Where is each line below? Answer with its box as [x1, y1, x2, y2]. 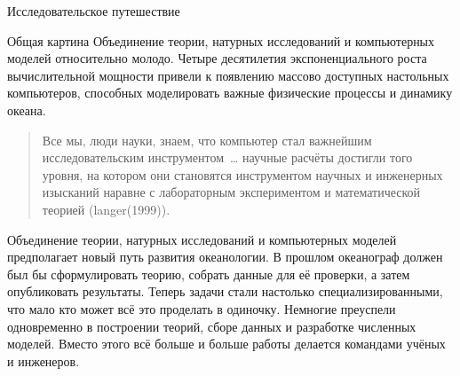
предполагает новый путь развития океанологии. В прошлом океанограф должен [7, 247, 443, 266]
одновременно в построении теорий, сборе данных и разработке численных [7, 317, 416, 335]
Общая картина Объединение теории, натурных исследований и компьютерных [7, 31, 435, 50]
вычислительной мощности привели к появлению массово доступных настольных [7, 66, 449, 84]
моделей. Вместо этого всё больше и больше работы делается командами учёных [7, 334, 446, 353]
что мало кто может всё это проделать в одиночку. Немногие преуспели [7, 299, 396, 317]
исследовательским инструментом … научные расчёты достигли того [42, 148, 413, 167]
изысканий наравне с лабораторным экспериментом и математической [42, 183, 421, 201]
